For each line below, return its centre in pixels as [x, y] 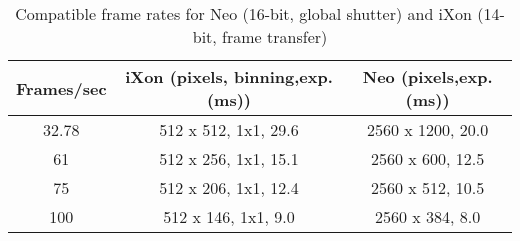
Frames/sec [61, 88]
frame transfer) [275, 36]
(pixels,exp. [446, 76]
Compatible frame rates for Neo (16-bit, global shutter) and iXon [243, 13]
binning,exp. [283, 76]
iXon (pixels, [176, 76]
